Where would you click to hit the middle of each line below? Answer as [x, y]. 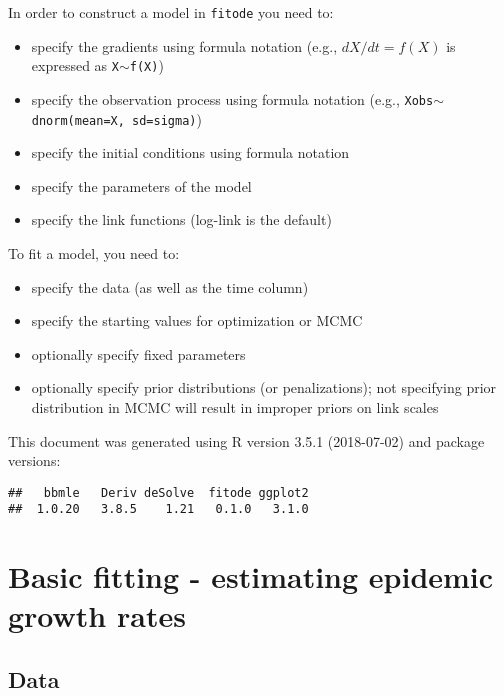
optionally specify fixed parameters [138, 353]
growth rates [97, 615]
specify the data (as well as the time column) [170, 286]
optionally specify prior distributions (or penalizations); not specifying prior [264, 387]
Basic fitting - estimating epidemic [251, 576]
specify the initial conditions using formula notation [190, 152]
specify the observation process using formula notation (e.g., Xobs [232, 98]
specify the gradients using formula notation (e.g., [184, 45]
